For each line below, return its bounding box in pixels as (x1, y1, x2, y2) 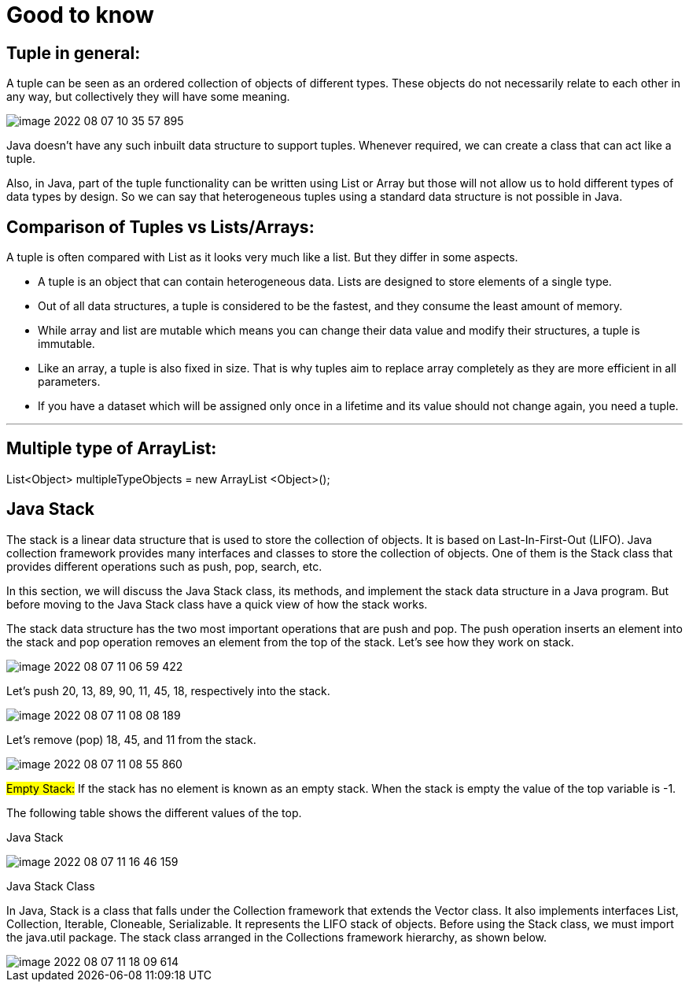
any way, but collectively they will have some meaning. (6, 90, 290, 104)
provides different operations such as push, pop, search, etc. (6, 559, 322, 573)
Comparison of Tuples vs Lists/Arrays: (6, 216, 315, 237)
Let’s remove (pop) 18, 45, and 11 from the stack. (6, 732, 256, 746)
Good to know (6, 2, 154, 28)
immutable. (38, 337, 95, 351)
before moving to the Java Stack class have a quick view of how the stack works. (6, 597, 428, 611)
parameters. (38, 375, 101, 389)
